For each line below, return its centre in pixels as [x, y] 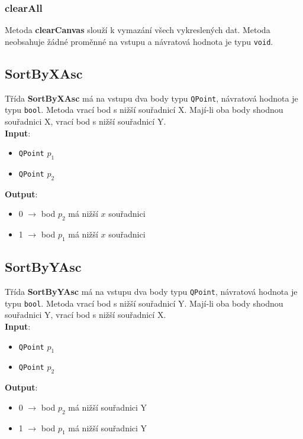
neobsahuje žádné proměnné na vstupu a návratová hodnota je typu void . [139, 41]
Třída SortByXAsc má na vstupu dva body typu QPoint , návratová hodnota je [151, 98]
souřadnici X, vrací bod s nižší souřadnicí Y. [86, 121]
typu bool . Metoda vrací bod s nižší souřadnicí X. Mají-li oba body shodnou [144, 110]
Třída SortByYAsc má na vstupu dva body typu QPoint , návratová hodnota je [151, 292]
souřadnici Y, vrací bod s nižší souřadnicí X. [86, 315]
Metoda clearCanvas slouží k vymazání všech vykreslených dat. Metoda [138, 30]
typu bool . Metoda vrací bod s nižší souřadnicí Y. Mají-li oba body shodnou [144, 303]
